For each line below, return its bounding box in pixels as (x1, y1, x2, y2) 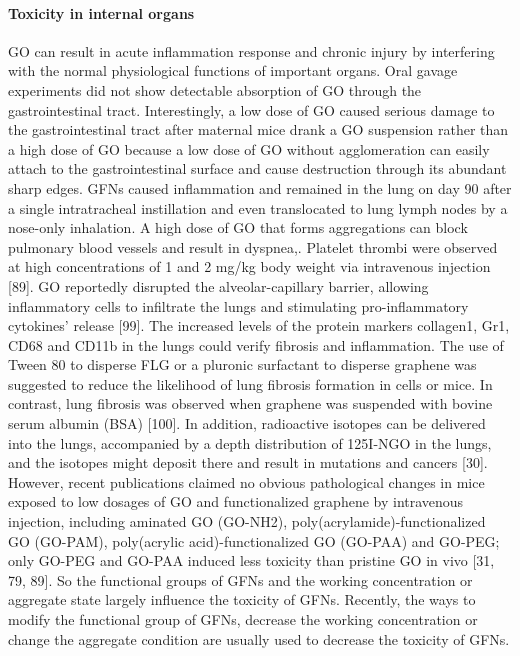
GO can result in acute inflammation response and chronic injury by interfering (8, 40, 495, 61)
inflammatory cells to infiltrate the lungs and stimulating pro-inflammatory (8, 295, 469, 316)
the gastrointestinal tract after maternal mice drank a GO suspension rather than (8, 119, 509, 140)
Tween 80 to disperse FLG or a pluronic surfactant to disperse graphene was (8, 354, 477, 375)
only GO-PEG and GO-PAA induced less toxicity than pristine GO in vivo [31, (8, 550, 495, 571)
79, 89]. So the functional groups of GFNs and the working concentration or (8, 569, 473, 590)
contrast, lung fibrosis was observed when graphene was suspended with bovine (8, 393, 493, 414)
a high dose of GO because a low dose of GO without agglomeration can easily (8, 138, 490, 159)
